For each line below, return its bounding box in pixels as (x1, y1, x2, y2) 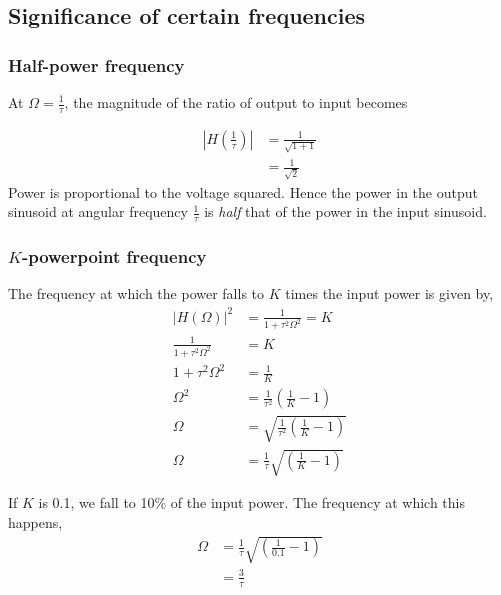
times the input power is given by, (285, 283, 494, 304)
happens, (8, 512, 63, 533)
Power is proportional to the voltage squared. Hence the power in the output (8, 181, 478, 202)
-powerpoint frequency (21, 244, 207, 269)
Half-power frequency (8, 52, 185, 77)
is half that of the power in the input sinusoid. (204, 201, 487, 222)
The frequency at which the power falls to (8, 283, 265, 304)
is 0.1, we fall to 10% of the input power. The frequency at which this (38, 492, 465, 513)
